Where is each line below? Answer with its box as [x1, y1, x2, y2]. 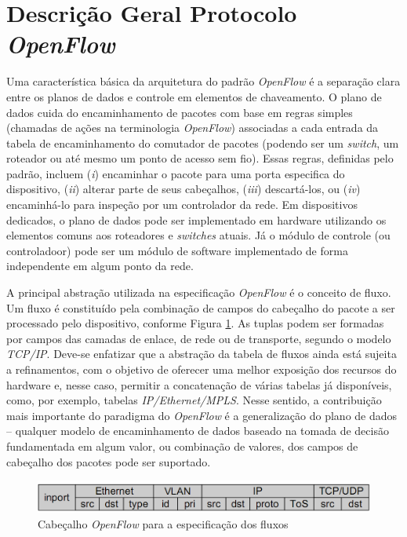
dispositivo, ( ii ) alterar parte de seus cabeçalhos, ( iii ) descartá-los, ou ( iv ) [6, 181, 361, 197]
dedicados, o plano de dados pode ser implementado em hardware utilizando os [6, 211, 387, 228]
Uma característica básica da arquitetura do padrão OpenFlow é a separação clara [6, 73, 401, 89]
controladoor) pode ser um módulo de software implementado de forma [6, 242, 348, 258]
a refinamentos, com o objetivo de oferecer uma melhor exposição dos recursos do [6, 361, 397, 377]
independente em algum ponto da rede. [6, 258, 194, 274]
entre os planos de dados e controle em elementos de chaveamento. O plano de [6, 88, 382, 104]
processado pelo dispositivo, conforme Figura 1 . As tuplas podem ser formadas [6, 315, 384, 331]
